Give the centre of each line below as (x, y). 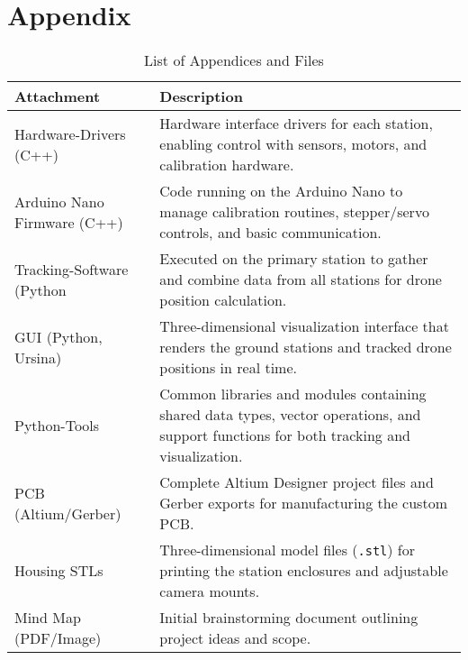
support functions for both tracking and (285, 435)
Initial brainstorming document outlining (289, 618)
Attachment (58, 96)
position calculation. (223, 300)
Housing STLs (59, 571)
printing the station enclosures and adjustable (304, 571)
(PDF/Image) (58, 638)
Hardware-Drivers (70, 133)
